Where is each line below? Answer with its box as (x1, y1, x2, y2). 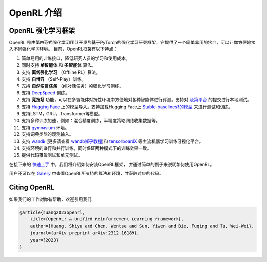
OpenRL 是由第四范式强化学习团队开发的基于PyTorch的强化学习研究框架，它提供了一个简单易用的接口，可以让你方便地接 (9, 40, 256, 45)
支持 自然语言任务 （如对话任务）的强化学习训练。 (21, 83, 124, 89)
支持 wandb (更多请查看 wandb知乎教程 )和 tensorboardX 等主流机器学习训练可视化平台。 (21, 138, 204, 144)
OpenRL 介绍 (9, 7, 62, 18)
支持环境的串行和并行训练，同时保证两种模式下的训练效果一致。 (21, 145, 152, 151)
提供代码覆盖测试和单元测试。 (21, 152, 83, 158)
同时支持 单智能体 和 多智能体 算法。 (21, 62, 96, 68)
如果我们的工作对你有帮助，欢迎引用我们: (9, 196, 93, 202)
